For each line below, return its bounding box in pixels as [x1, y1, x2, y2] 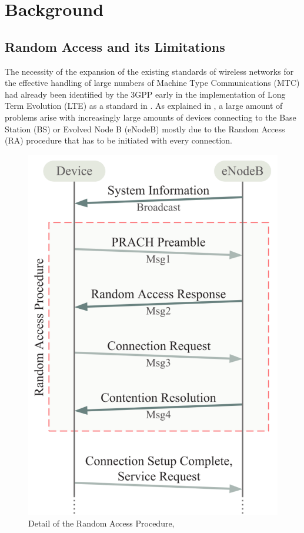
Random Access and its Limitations [5, 37, 225, 55]
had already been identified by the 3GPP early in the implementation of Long [5, 88, 286, 100]
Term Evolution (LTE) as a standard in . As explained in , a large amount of [5, 99, 283, 112]
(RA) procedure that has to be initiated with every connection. [5, 134, 232, 146]
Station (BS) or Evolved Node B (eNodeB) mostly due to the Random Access [5, 122, 285, 135]
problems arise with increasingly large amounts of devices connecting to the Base [5, 111, 296, 123]
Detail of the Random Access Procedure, [28, 517, 175, 529]
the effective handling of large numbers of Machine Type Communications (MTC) [5, 76, 300, 89]
